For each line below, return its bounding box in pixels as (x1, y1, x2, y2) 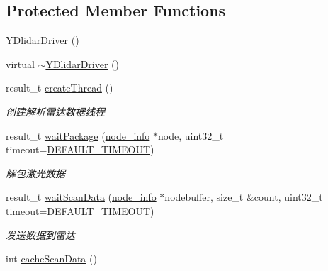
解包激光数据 (6, 165, 65, 180)
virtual (6, 56, 35, 71)
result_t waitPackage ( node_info (6, 128, 150, 143)
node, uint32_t (158, 128, 224, 143)
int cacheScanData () (6, 251, 97, 266)
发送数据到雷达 (6, 227, 75, 242)
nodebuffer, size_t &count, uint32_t (164, 189, 323, 204)
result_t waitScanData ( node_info (6, 189, 157, 204)
